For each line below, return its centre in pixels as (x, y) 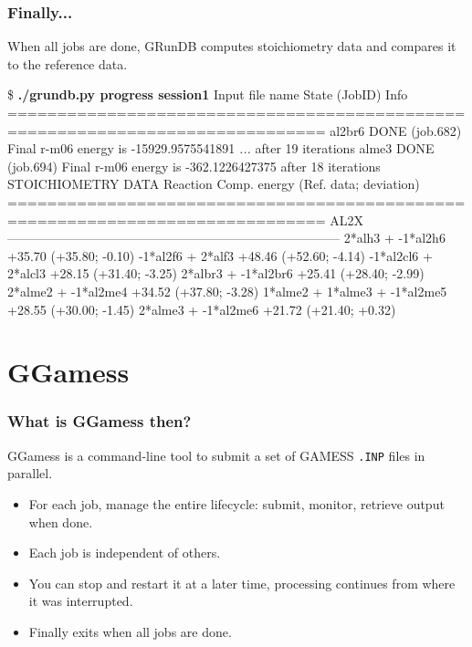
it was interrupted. (81, 601)
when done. (61, 522)
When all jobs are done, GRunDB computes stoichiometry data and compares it (232, 46)
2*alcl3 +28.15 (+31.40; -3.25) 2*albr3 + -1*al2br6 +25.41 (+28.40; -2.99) (216, 273)
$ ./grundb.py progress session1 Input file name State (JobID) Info (208, 94)
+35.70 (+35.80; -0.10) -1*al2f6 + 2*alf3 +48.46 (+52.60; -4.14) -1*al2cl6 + (220, 255)
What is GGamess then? (100, 421)
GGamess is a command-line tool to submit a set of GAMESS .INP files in (216, 455)
